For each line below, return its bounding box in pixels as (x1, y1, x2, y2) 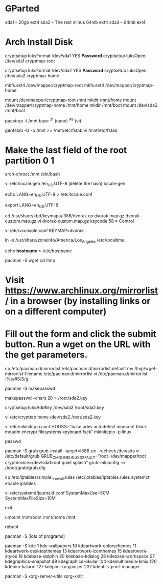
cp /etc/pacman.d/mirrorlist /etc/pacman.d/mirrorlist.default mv (5, 365, 134, 371)
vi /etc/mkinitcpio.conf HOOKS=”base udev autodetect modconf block (5, 423, 147, 429)
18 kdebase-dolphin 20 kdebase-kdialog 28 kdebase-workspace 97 (18, 554, 155, 559)
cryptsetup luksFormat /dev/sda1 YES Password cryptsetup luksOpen (5, 53, 146, 58)
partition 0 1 (5, 155, 55, 166)
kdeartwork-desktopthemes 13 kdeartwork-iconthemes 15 (5, 548, 122, 554)
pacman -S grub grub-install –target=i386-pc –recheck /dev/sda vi (5, 448, 140, 454)
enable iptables (5, 480, 36, 487)
